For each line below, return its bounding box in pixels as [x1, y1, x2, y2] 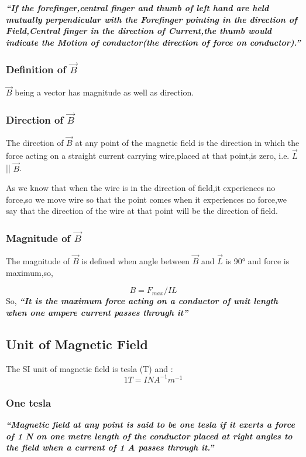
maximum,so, [6, 266, 53, 278]
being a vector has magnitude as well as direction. [15, 86, 194, 98]
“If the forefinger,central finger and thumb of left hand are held [6, 2, 269, 13]
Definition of [6, 62, 66, 76]
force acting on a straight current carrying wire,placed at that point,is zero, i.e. [6, 149, 290, 161]
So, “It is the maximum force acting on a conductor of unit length [6, 295, 279, 307]
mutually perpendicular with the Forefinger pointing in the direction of [6, 13, 297, 25]
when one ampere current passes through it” [6, 306, 188, 318]
